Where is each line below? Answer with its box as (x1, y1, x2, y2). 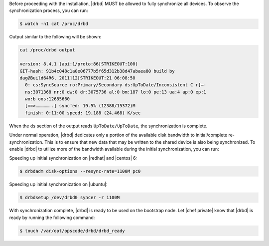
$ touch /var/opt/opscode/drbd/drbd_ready (19, 228, 125, 234)
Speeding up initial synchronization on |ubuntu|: (9, 181, 108, 187)
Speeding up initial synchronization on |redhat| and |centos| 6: (9, 155, 137, 161)
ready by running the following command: (9, 215, 95, 221)
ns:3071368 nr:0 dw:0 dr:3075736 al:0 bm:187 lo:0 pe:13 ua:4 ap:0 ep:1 (25, 89, 207, 95)
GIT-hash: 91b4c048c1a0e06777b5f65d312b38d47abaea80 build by (19, 68, 175, 74)
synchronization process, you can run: (9, 7, 88, 13)
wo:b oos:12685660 (25, 96, 70, 102)
